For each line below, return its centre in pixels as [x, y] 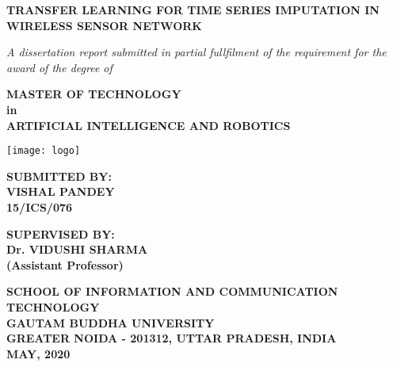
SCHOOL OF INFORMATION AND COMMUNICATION [172, 291]
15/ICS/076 [40, 207]
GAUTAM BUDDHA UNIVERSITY [111, 322]
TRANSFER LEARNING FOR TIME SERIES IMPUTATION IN [193, 10]
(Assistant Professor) [65, 264]
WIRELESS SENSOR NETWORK [104, 25]
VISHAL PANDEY [61, 191]
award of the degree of [59, 67]
